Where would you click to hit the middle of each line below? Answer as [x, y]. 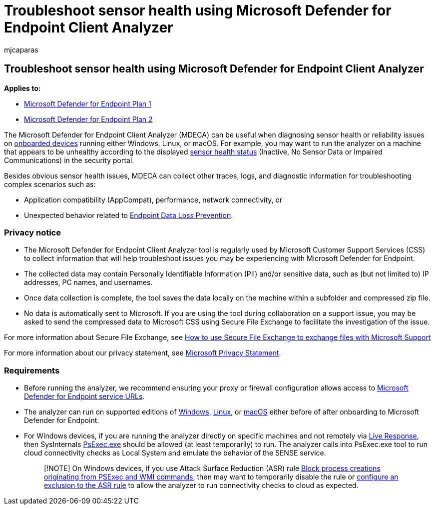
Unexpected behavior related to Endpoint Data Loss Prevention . [129, 215]
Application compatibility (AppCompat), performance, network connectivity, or [153, 199]
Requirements [32, 370]
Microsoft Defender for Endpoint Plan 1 [88, 103]
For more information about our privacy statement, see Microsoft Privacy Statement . [143, 353]
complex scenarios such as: [50, 184]
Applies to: [22, 88]
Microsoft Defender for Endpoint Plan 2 [88, 119]
